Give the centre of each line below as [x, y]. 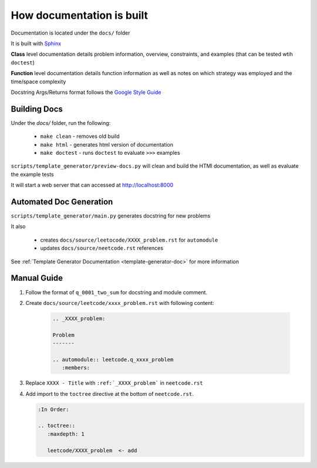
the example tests [32, 174]
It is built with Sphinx [36, 43]
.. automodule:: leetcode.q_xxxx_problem [113, 360]
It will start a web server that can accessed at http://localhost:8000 [92, 185]
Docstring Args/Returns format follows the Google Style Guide [86, 92]
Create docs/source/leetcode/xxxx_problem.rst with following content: [120, 303]
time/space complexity [38, 82]
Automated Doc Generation [62, 201]
